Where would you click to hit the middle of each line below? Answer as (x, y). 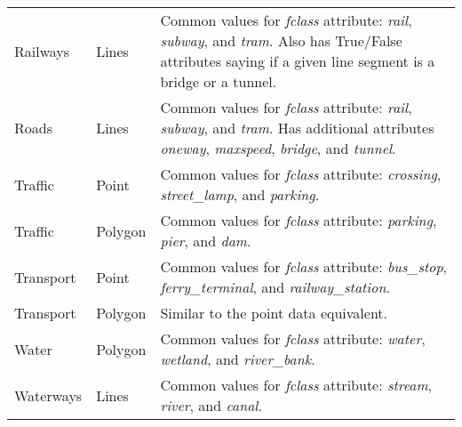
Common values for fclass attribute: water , (293, 338)
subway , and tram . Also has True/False (281, 40)
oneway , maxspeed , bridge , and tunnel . (278, 148)
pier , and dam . (206, 241)
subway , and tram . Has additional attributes (297, 128)
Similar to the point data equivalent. (274, 313)
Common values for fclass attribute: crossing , (301, 174)
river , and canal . (211, 405)
